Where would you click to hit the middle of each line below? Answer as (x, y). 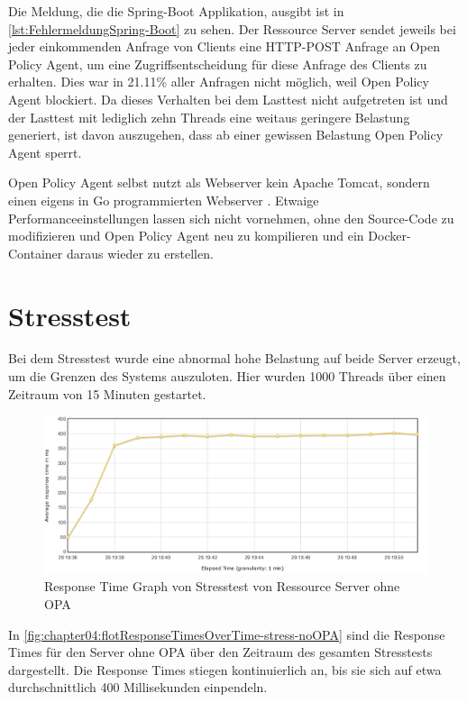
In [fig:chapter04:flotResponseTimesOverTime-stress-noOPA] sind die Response (227, 634)
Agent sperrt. (45, 152)
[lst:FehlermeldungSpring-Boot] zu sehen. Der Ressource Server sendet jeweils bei (232, 28)
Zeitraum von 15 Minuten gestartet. (107, 393)
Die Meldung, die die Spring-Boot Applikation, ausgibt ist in (176, 11)
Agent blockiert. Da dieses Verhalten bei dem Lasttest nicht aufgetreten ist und (228, 99)
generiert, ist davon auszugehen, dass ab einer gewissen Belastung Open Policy (226, 135)
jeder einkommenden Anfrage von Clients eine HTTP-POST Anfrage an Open (224, 46)
